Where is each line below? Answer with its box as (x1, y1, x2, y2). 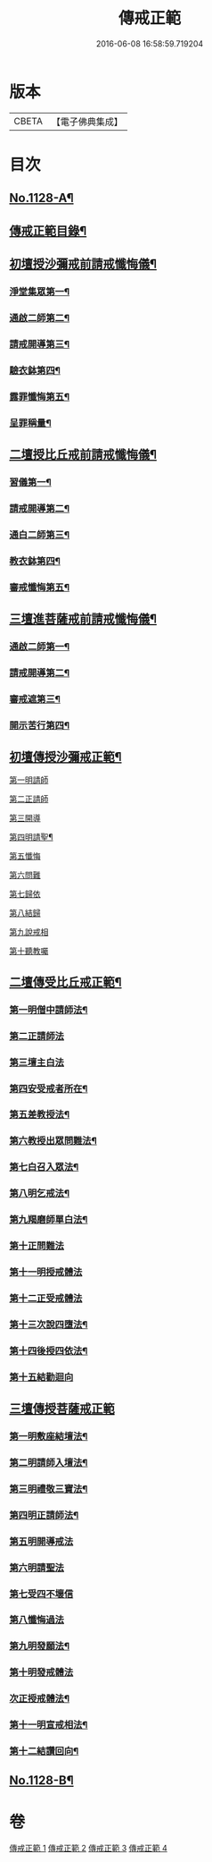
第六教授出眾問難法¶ (9, 1135, 98, 1147)
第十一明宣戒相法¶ (9, 1719, 88, 1731)
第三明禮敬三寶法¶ (9, 1482, 88, 1494)
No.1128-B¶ (9, 1773, 74, 1789)
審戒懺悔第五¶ (9, 580, 69, 593)
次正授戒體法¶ (9, 1692, 69, 1705)
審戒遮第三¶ (9, 692, 61, 705)
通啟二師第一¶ (9, 640, 69, 653)
